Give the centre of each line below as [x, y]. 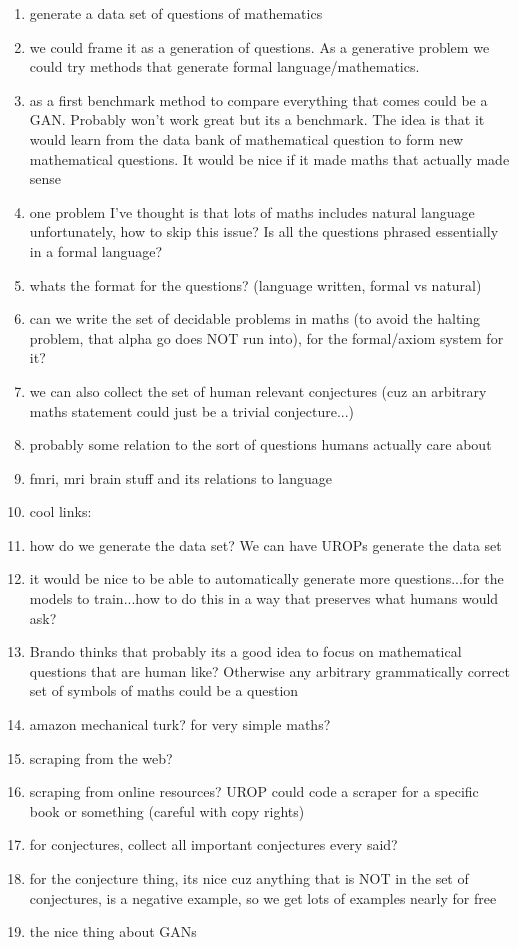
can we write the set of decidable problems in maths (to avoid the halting [255, 318]
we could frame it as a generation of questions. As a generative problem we [259, 46]
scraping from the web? [101, 757]
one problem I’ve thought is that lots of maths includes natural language [252, 211]
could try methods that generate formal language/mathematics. [224, 66]
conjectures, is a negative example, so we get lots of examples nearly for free [263, 897]
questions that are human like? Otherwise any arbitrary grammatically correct [269, 670]
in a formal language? [96, 250]
